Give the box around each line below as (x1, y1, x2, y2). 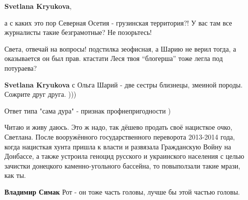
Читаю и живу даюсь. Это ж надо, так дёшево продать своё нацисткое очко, (4, 122, 232, 132)
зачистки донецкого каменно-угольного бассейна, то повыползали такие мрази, (4, 160, 241, 171)
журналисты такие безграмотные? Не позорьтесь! (4, 27, 152, 37)
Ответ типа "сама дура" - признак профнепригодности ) (4, 105, 171, 115)
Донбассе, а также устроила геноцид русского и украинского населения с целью (4, 151, 245, 161)
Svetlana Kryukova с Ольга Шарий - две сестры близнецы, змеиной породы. (4, 79, 243, 89)
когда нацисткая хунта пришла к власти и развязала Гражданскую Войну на (4, 141, 231, 151)
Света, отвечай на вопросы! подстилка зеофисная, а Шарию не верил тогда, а (4, 43, 236, 54)
